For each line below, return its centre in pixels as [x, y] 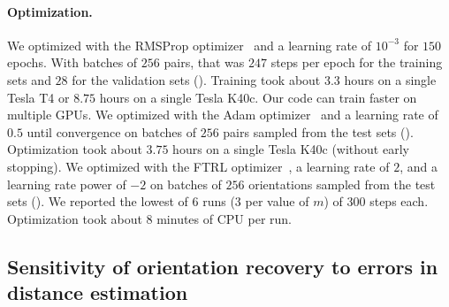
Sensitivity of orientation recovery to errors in [223, 266]
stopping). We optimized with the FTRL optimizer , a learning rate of [198, 166]
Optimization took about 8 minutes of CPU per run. [149, 218]
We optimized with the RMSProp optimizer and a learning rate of [190, 45]
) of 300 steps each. [376, 201]
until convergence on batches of [112, 131]
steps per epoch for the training [357, 62]
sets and [29, 79]
